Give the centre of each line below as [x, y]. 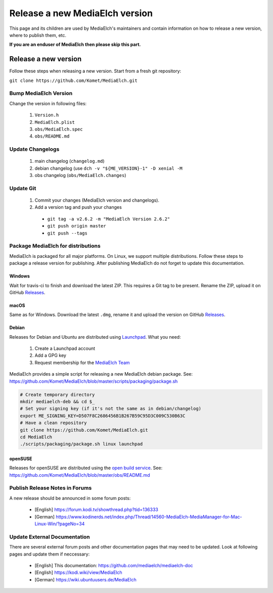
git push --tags [67, 233]
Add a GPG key [51, 355]
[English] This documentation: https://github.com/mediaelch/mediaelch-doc [114, 565]
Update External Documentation [50, 537]
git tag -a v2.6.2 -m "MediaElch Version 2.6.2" [109, 219]
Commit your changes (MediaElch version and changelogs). [97, 200]
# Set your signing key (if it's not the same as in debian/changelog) [111, 409]
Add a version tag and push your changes [78, 207]
